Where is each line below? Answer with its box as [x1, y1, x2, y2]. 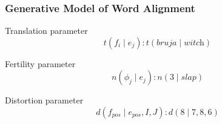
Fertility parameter [5, 57, 76, 70]
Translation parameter [5, 24, 88, 37]
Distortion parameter [5, 94, 84, 106]
